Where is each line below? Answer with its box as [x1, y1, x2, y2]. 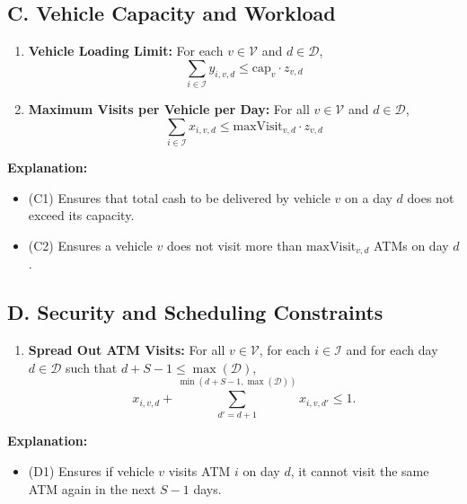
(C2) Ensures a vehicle [28, 235, 153, 254]
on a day [345, 188, 392, 207]
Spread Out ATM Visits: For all [28, 340, 225, 359]
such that [66, 358, 118, 376]
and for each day [346, 340, 438, 359]
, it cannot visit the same [290, 461, 429, 480]
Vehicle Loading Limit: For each [28, 41, 224, 60]
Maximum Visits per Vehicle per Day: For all [28, 100, 310, 119]
